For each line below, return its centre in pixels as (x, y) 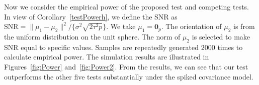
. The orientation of (191, 26)
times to (230, 47)
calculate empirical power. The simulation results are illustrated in (107, 57)
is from (244, 26)
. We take (121, 26)
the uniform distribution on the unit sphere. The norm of (92, 36)
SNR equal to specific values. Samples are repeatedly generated (102, 47)
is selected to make (221, 36)
